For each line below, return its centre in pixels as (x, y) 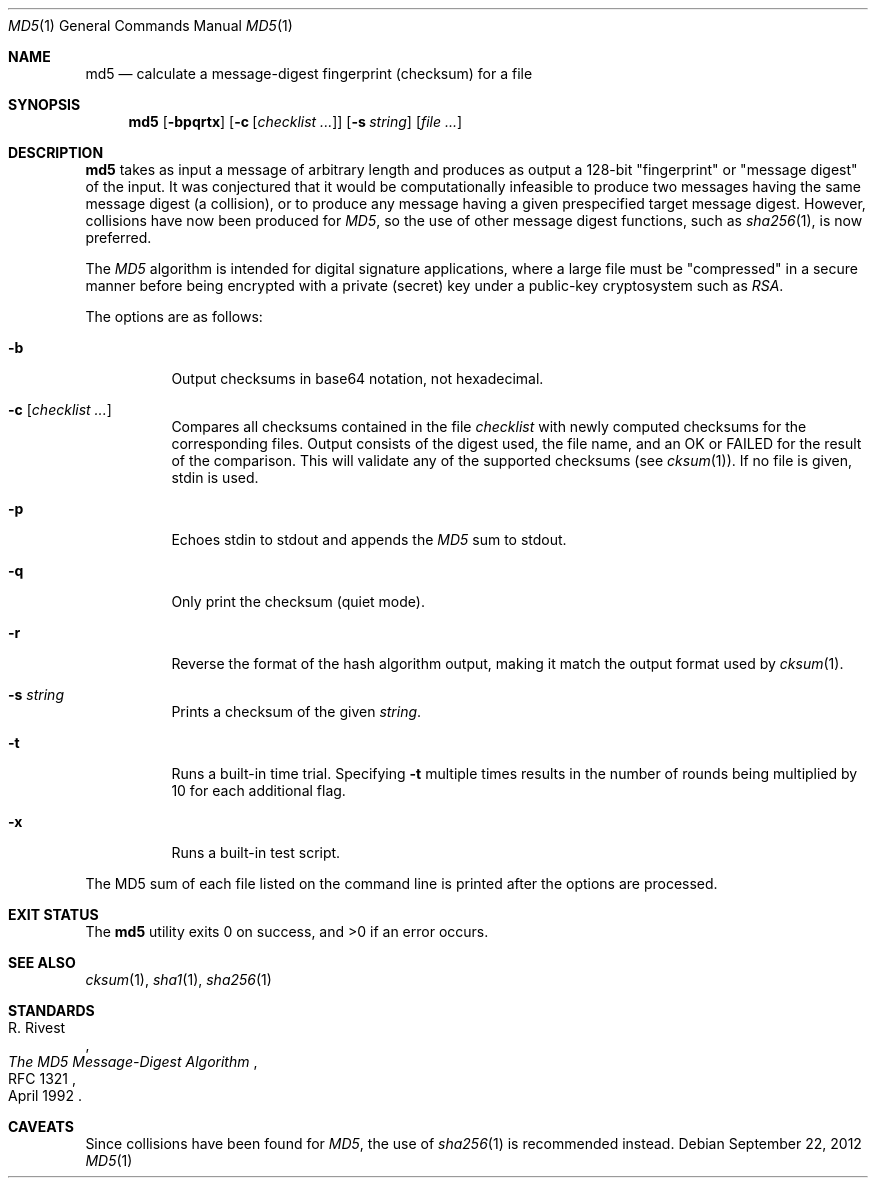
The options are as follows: (174, 316)
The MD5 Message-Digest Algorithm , (133, 1061)
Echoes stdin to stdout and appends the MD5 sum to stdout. (369, 539)
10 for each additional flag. (258, 790)
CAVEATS (41, 1126)
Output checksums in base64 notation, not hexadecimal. (357, 378)
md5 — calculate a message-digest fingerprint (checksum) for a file (309, 73)
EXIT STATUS (53, 914)
